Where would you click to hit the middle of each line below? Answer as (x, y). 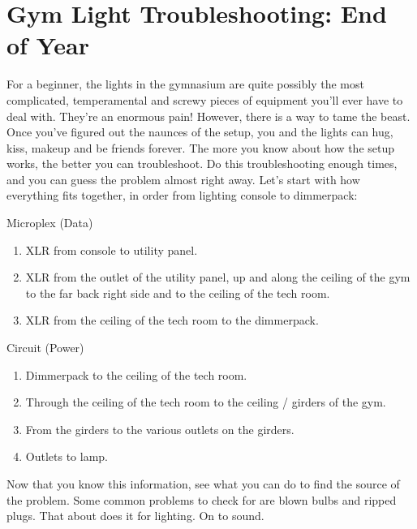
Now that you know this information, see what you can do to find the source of (203, 484)
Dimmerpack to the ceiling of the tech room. (136, 374)
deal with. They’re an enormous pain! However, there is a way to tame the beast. (208, 116)
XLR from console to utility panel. (112, 249)
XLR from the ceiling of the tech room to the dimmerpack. (172, 320)
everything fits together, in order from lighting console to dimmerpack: (182, 195)
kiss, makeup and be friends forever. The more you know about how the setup (201, 147)
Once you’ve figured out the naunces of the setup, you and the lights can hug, (200, 132)
